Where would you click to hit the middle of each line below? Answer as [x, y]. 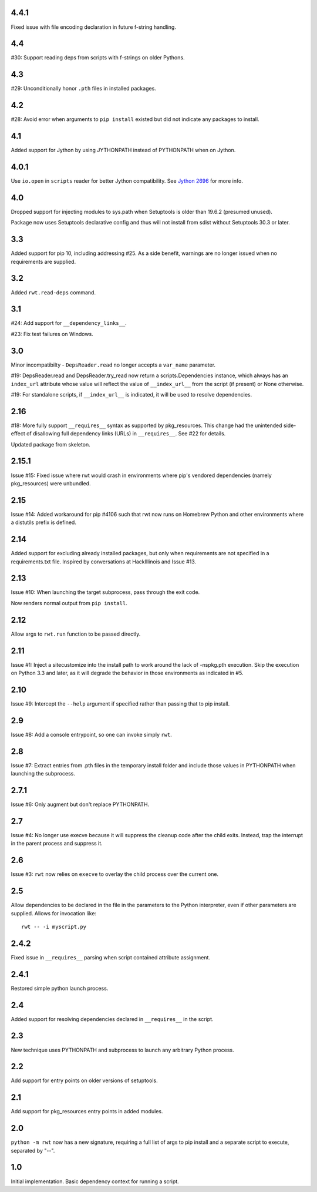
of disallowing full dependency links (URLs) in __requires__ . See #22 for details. [126, 434]
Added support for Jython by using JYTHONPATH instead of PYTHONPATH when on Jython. [123, 150]
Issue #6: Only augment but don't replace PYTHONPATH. [80, 804]
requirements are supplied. [43, 261]
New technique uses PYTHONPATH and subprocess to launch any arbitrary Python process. [122, 1050]
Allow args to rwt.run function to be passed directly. [76, 634]
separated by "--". [33, 1150]
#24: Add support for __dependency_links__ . [69, 323]
